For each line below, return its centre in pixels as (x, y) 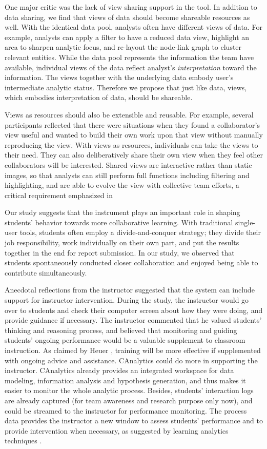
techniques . (23, 441)
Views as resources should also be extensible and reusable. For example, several (129, 114)
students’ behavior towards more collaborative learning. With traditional (119, 222)
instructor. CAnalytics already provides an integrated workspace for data (119, 370)
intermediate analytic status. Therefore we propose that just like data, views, (126, 87)
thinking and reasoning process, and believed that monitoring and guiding (121, 330)
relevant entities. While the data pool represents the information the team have (129, 57)
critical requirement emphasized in (59, 195)
